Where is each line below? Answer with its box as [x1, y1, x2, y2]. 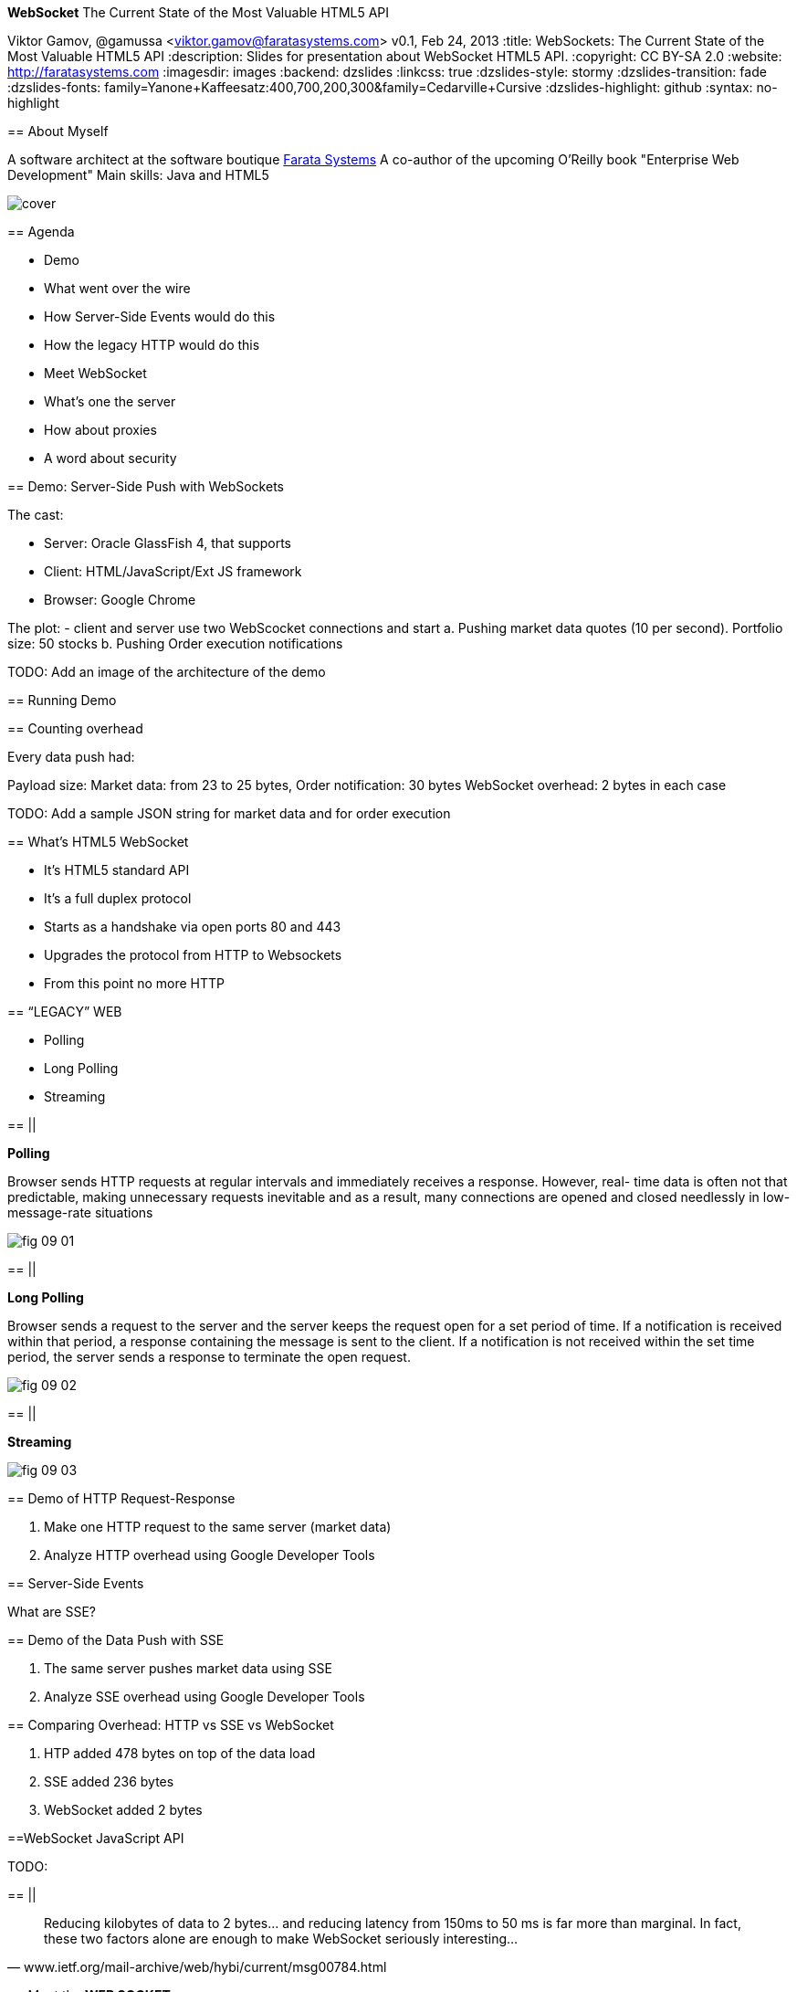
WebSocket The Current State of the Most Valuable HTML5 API [7, 5, 390, 20]
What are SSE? [7, 1604, 96, 1619]
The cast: [7, 507, 64, 522]
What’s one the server [44, 394, 176, 409]
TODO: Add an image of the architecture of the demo [7, 664, 326, 680]
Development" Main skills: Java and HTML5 [7, 167, 269, 183]
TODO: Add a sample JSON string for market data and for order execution [7, 806, 451, 821]
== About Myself [7, 123, 109, 139]
